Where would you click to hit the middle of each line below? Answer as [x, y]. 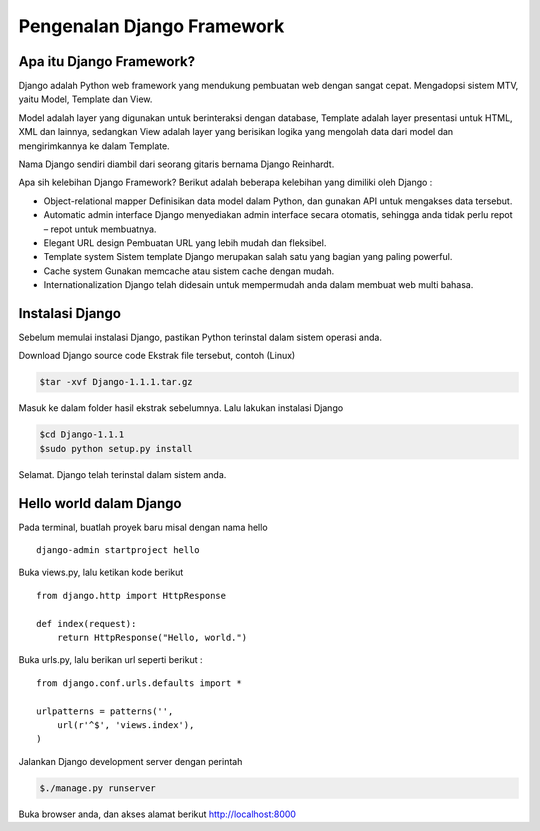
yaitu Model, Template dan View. [85, 99]
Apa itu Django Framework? [106, 61]
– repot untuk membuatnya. [100, 229]
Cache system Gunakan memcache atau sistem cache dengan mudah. [189, 271]
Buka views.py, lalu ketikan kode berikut [101, 572]
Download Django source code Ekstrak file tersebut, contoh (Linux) [157, 356]
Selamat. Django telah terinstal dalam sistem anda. [122, 474]
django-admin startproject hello [118, 550]
